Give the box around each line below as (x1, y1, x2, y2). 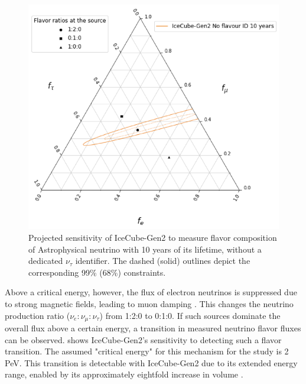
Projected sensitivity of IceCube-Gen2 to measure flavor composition (28, 231, 277, 243)
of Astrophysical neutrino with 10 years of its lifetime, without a (28, 243, 262, 255)
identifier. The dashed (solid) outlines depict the (75, 254, 250, 267)
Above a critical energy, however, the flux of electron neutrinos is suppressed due (5, 286, 297, 298)
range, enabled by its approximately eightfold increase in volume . (5, 368, 243, 380)
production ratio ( (5, 309, 70, 321)
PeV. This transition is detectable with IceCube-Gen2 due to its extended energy (5, 356, 298, 369)
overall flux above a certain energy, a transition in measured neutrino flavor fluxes (5, 321, 301, 334)
